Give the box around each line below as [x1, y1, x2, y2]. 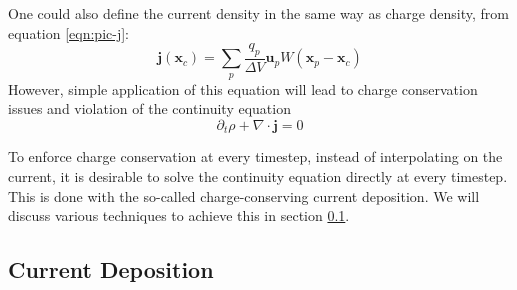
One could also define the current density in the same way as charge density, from [8, 3, 510, 23]
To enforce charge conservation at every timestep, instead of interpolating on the [8, 146, 503, 167]
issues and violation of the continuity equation [8, 98, 291, 119]
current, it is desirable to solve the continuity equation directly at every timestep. [8, 166, 508, 187]
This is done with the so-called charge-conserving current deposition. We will [8, 185, 480, 206]
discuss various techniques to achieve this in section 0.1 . [8, 205, 350, 226]
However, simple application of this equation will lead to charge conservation [8, 78, 478, 99]
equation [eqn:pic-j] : [8, 22, 129, 43]
